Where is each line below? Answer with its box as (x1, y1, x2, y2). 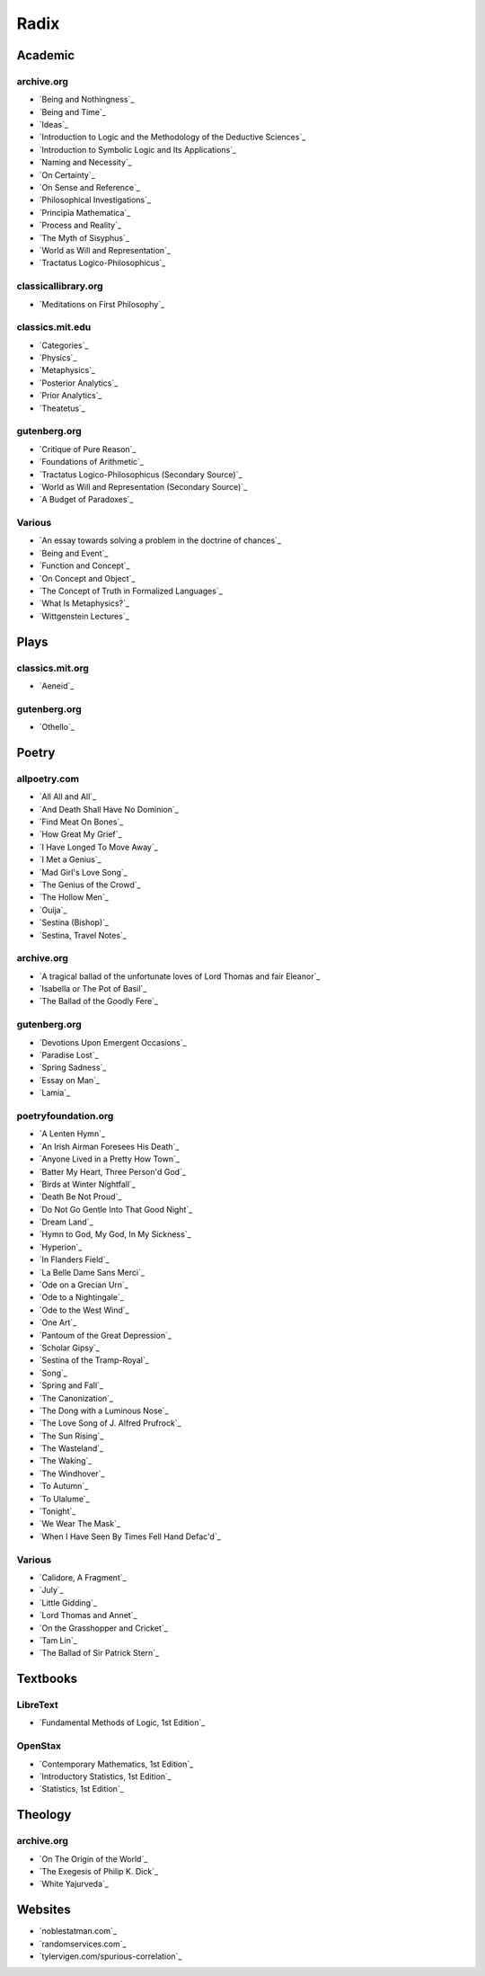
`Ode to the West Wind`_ (39, 1304, 129, 1315)
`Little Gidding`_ (39, 1597, 98, 1608)
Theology (16, 1807, 72, 1822)
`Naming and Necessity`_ (39, 157, 132, 168)
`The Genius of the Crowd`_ (39, 879, 141, 890)
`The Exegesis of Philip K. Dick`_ (39, 1865, 159, 1876)
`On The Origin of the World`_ (39, 1853, 148, 1865)
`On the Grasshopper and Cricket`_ (39, 1623, 168, 1633)
